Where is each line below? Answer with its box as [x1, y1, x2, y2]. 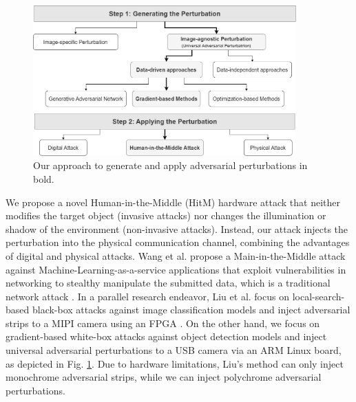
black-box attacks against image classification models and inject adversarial [32, 302, 350, 317]
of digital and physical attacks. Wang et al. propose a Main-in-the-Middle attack [6, 248, 346, 263]
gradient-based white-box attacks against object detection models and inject [6, 329, 327, 344]
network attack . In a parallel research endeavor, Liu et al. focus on [6, 289, 289, 303]
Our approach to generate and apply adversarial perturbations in [33, 158, 308, 172]
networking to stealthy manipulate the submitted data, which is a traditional [6, 276, 331, 290]
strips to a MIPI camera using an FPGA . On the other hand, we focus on [6, 315, 320, 330]
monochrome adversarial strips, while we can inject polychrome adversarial [6, 370, 322, 384]
